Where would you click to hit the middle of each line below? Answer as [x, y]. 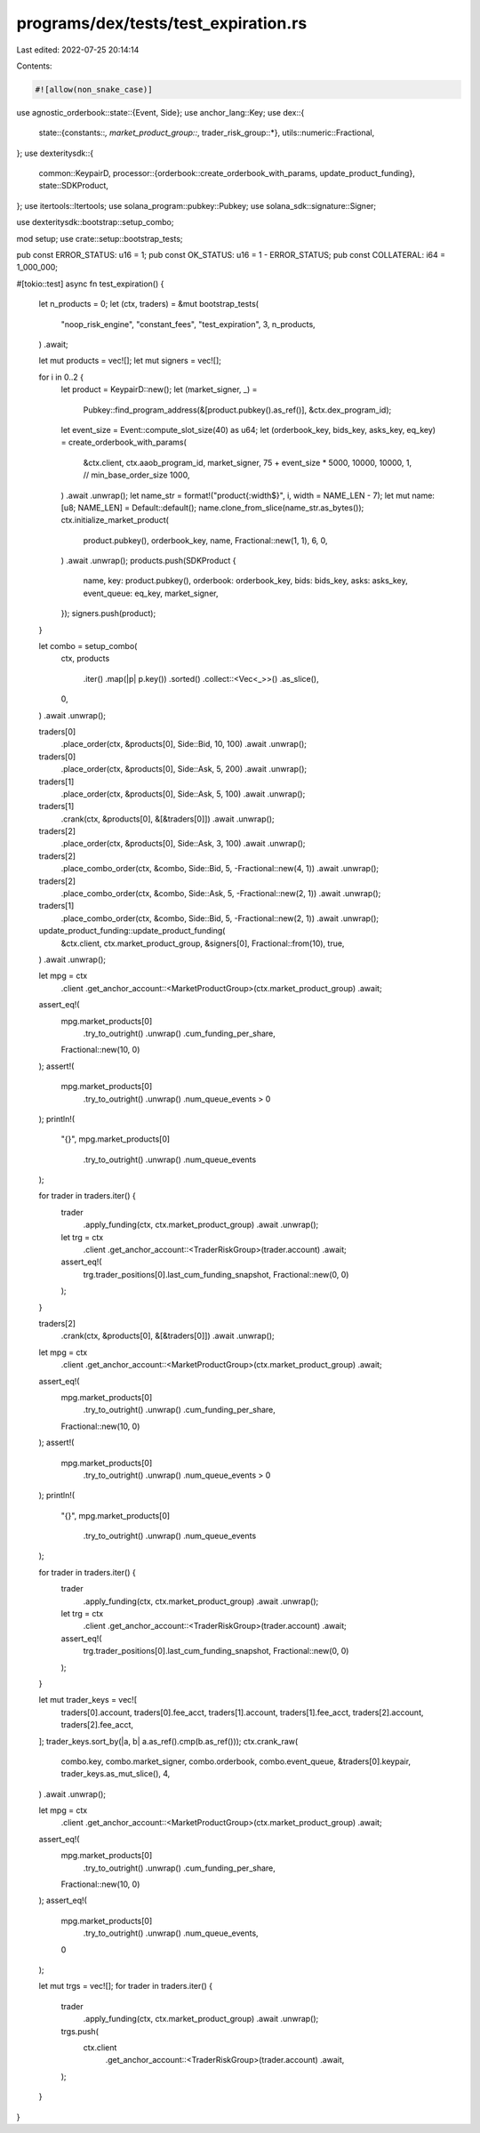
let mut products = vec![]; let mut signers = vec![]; [130, 361]
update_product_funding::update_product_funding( [132, 931]
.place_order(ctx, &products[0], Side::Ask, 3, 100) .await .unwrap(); [183, 844]
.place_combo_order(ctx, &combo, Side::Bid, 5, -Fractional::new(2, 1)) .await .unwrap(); [220, 918]
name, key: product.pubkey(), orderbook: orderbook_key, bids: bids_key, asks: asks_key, [245, 581]
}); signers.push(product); [108, 613]
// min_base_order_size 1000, [136, 475]
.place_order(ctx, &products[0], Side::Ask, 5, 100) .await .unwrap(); [183, 794]
